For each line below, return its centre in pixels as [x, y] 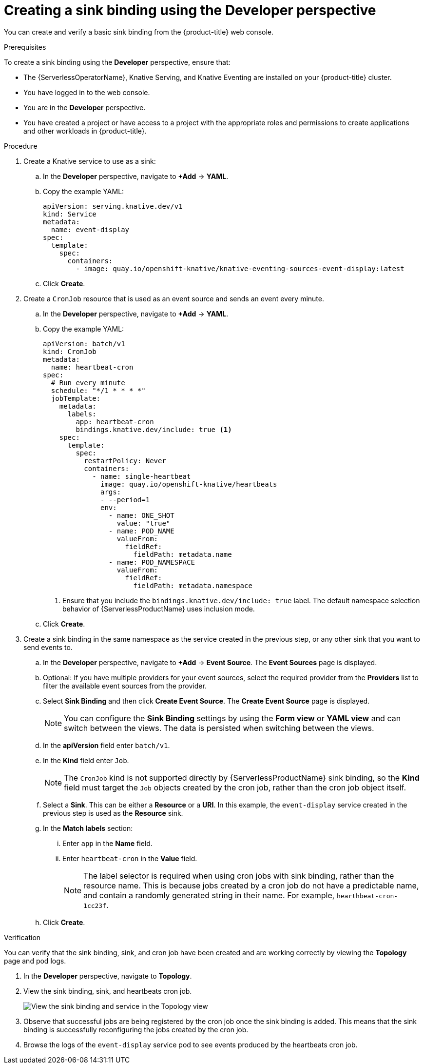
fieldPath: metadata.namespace [193, 585]
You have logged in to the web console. [87, 92]
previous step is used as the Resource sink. [113, 813]
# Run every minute [88, 383]
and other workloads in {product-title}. [85, 131]
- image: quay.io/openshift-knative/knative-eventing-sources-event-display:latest [240, 268]
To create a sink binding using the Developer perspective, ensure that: [117, 62]
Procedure [21, 146]
